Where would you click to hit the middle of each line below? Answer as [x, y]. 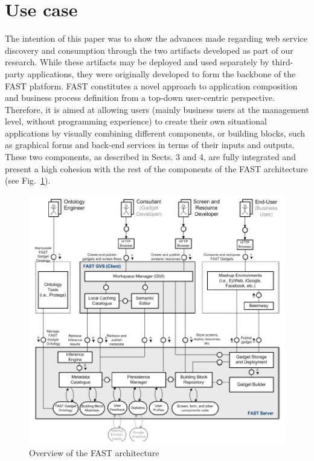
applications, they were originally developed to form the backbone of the [162, 73]
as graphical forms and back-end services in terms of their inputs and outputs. [150, 145]
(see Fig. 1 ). [28, 180]
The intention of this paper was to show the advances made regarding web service [156, 38]
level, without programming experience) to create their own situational [136, 121]
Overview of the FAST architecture [94, 452]
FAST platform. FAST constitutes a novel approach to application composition [151, 85]
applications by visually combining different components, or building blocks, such [155, 133]
